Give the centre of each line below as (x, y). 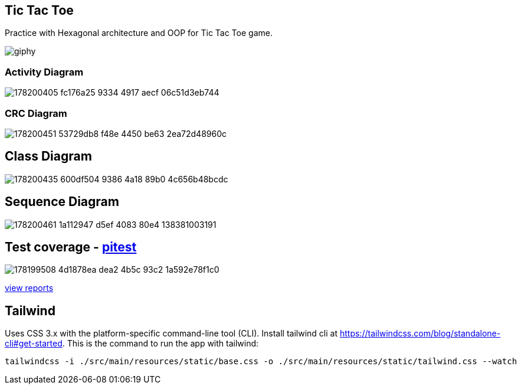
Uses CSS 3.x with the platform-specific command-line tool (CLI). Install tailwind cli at (171, 334)
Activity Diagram (44, 72)
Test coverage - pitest (71, 247)
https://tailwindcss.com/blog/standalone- (420, 334)
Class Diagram (48, 156)
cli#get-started (34, 344)
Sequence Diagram (62, 202)
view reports (29, 288)
